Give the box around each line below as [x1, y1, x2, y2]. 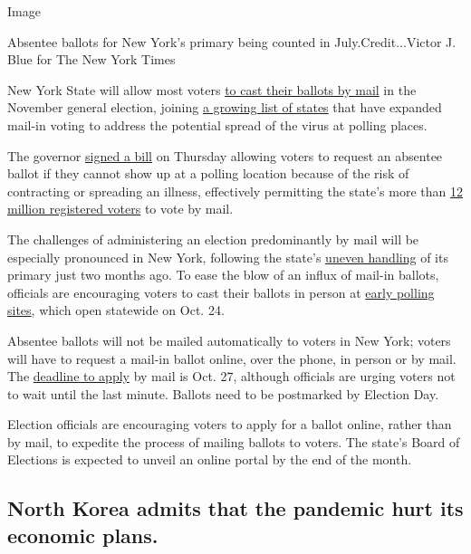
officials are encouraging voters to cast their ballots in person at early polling [7, 282, 435, 301]
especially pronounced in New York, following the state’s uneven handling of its [7, 247, 448, 266]
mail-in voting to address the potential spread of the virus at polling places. [7, 115, 428, 134]
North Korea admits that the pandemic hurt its [7, 494, 464, 522]
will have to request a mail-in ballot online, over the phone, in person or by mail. [7, 349, 457, 368]
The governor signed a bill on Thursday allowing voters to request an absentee [7, 146, 443, 165]
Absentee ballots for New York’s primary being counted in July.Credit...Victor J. [7, 32, 457, 51]
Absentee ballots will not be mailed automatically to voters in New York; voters [7, 330, 451, 349]
